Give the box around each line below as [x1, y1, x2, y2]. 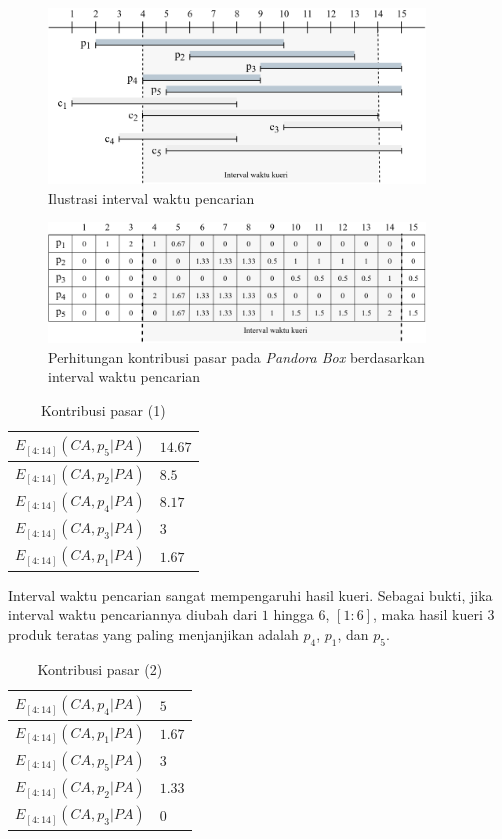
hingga [273, 604, 314, 625]
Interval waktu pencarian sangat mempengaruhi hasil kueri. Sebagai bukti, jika [8, 584, 493, 605]
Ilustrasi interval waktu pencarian [48, 187, 255, 208]
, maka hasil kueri [372, 604, 483, 625]
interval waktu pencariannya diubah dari [8, 604, 258, 625]
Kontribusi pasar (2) [37, 658, 163, 679]
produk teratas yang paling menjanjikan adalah [8, 624, 299, 645]
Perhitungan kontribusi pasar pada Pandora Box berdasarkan [48, 346, 425, 367]
